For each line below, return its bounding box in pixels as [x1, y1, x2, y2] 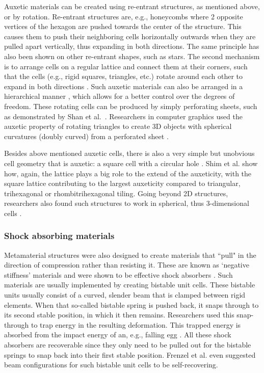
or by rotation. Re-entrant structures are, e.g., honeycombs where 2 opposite [4, 11, 243, 21]
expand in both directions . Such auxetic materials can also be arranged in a [4, 81, 243, 91]
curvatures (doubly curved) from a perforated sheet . [4, 130, 169, 141]
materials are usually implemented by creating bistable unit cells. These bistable [4, 279, 255, 290]
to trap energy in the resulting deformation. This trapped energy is [31, 319, 241, 330]
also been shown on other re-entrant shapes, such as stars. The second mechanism [4, 50, 260, 61]
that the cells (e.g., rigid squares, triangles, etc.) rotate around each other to [4, 71, 243, 82]
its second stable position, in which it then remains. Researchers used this [4, 309, 234, 320]
